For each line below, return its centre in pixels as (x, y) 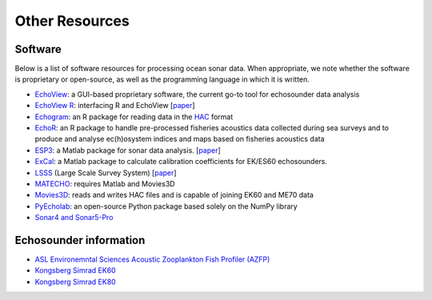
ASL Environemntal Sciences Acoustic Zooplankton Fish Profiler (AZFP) (152, 259)
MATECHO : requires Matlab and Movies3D (105, 183)
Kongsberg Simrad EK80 (75, 282)
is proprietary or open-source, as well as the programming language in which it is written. (162, 79)
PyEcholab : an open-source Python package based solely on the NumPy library (166, 206)
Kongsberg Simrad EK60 (75, 270)
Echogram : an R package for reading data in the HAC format (134, 117)
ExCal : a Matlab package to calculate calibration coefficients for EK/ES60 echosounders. (181, 162)
